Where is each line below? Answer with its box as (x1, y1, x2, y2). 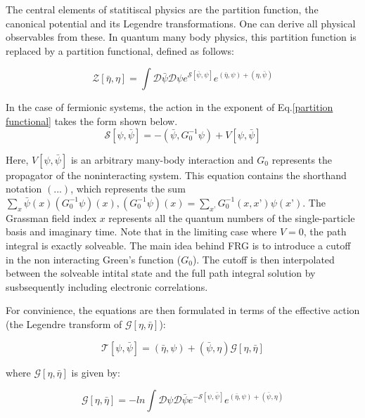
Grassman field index (6, 210, 97, 225)
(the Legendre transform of (6, 316, 122, 331)
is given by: (71, 365, 120, 379)
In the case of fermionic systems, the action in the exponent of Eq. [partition (6, 100, 333, 115)
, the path (303, 224, 347, 239)
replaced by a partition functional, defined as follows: (6, 43, 234, 58)
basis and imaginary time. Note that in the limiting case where (6, 224, 277, 239)
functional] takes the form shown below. (6, 113, 178, 128)
